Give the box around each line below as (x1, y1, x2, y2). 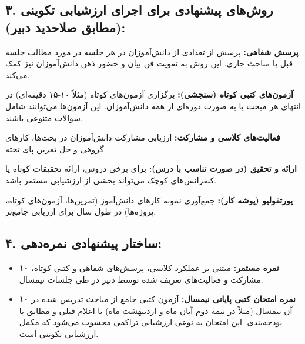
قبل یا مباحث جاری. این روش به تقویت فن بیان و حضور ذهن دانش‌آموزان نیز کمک (5, 57, 293, 69)
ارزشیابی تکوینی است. (19, 327, 99, 339)
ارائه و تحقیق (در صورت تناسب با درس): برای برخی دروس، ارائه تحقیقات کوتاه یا (5, 162, 297, 175)
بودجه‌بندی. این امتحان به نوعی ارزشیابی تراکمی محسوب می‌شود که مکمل (19, 316, 283, 328)
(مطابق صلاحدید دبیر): (5, 18, 126, 36)
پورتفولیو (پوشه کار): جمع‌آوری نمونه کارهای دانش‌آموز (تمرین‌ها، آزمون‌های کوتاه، (5, 193, 293, 206)
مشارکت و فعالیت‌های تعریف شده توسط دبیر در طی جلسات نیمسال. (19, 273, 263, 285)
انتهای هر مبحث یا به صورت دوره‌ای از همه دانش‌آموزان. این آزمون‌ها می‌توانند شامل (5, 99, 301, 112)
